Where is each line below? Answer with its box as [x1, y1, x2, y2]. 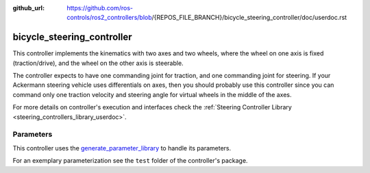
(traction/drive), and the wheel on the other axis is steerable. [12, 59, 184, 67]
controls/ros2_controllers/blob [66, 14, 152, 22]
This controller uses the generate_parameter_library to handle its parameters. [12, 144, 232, 152]
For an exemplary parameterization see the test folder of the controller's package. [12, 157, 248, 165]
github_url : [12, 4, 45, 12]
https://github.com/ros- [66, 4, 134, 12]
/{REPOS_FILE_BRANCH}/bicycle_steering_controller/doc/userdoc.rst [151, 14, 347, 22]
